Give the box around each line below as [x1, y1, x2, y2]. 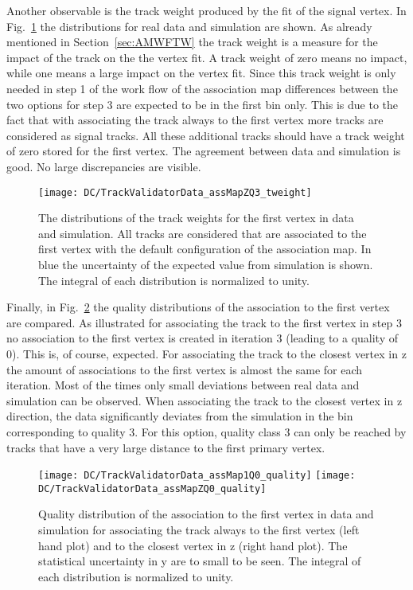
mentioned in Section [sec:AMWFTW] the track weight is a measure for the [6, 33, 378, 50]
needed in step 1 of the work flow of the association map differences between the [6, 80, 398, 96]
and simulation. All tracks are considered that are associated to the [38, 225, 367, 241]
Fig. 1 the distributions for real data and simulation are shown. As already [6, 18, 372, 34]
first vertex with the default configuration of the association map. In [38, 240, 372, 257]
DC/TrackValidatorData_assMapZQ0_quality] [38, 483, 267, 494]
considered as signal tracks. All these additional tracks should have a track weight [6, 127, 405, 143]
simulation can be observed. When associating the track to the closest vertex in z [6, 392, 403, 408]
